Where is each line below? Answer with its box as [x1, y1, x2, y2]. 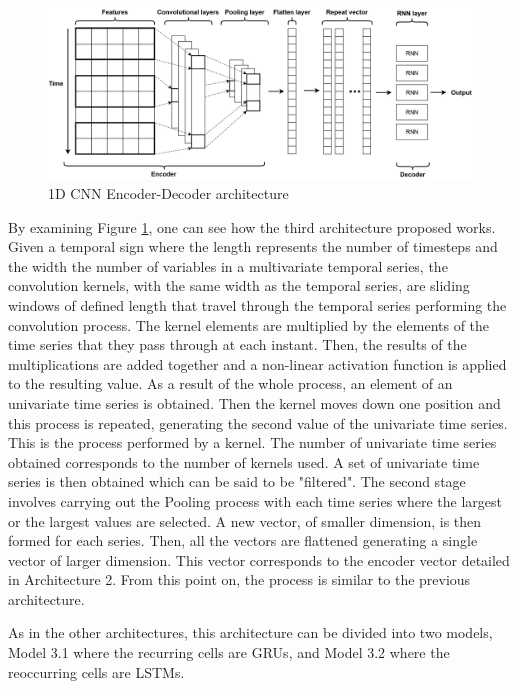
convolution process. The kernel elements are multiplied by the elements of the [8, 314, 490, 335]
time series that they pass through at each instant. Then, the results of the [8, 334, 467, 355]
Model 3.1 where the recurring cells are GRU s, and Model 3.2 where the [8, 642, 450, 663]
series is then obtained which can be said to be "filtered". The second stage [8, 471, 466, 492]
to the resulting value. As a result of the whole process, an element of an [8, 373, 453, 394]
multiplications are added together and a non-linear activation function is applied [8, 353, 507, 374]
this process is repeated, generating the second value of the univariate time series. [8, 412, 508, 433]
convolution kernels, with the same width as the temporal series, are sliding [8, 275, 470, 296]
